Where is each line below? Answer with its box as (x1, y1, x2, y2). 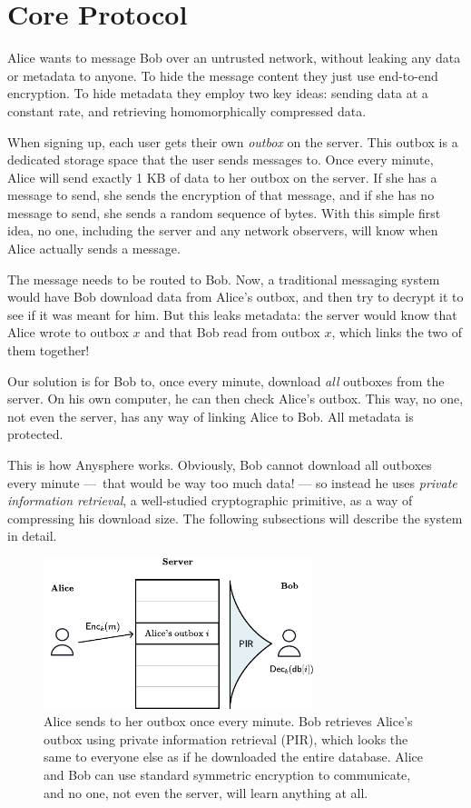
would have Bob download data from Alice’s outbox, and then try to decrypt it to (7, 287, 464, 306)
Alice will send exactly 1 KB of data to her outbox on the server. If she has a (7, 167, 437, 186)
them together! (7, 341, 90, 360)
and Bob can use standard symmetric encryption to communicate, (44, 764, 411, 783)
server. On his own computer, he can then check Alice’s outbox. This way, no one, (7, 389, 464, 408)
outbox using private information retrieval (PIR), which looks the (44, 729, 408, 748)
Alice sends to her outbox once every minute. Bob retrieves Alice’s (44, 712, 413, 731)
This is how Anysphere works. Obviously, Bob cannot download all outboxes (7, 455, 432, 474)
